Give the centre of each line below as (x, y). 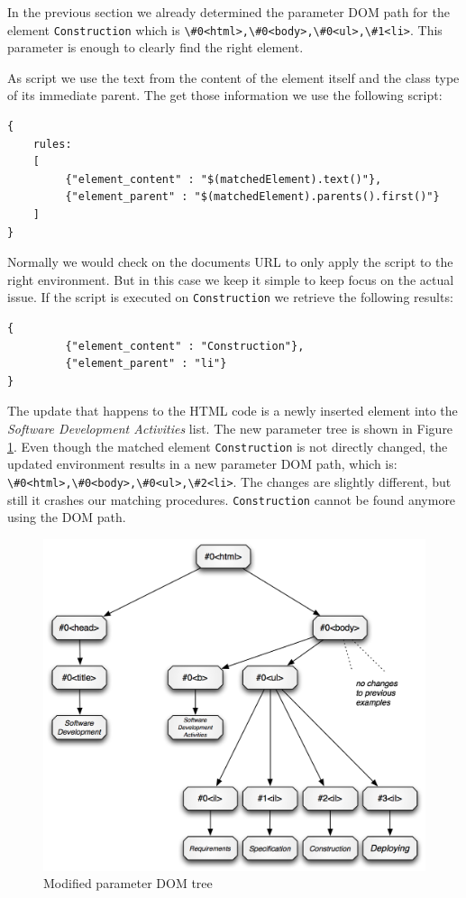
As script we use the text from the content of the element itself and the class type (233, 77)
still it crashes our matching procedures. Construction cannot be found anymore (232, 499)
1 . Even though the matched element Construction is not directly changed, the (228, 446)
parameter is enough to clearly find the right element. (155, 47)
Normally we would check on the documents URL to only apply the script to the (230, 262)
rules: (52, 144)
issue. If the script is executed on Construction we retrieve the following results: (230, 297)
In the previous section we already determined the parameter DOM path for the (228, 12)
